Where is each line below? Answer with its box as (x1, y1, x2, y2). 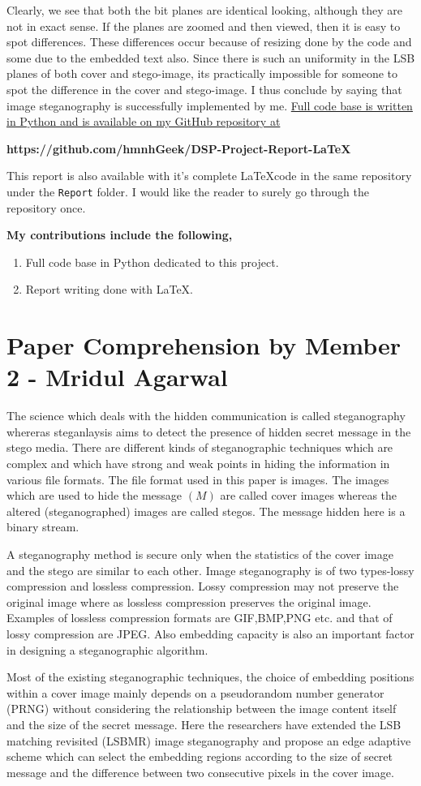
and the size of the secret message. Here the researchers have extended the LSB (6, 715, 402, 732)
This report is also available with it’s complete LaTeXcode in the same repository (6, 167, 412, 184)
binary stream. (6, 518, 79, 535)
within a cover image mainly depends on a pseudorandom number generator (6, 684, 384, 701)
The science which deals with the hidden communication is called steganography (6, 407, 406, 424)
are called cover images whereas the (220, 487, 397, 504)
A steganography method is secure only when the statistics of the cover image (6, 546, 393, 563)
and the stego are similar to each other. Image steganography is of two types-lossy (6, 561, 415, 578)
